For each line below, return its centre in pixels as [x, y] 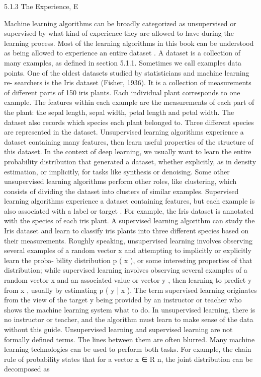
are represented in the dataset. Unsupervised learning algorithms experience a [124, 132]
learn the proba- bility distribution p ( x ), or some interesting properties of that [128, 260]
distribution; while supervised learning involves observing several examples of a [126, 270]
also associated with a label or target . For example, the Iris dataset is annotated [129, 210]
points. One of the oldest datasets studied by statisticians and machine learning [127, 72]
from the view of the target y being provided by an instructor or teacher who [123, 300]
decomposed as [27, 369]
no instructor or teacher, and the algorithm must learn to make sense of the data [129, 319]
